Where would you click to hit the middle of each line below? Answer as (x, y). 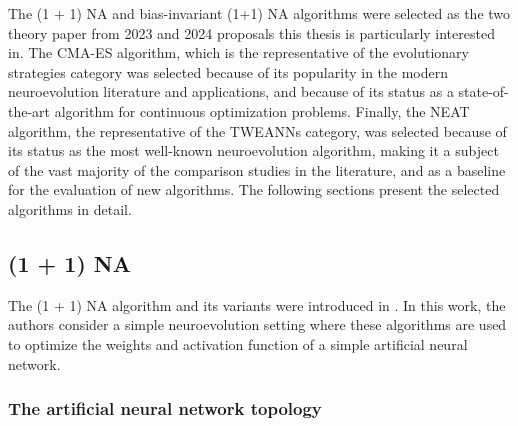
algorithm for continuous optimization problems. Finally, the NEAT (262, 110)
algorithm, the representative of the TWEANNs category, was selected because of (257, 130)
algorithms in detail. (70, 208)
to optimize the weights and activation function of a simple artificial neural (238, 343)
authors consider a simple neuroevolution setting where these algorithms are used (257, 324)
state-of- (483, 91)
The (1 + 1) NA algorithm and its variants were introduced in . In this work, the (257, 304)
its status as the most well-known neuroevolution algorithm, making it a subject (253, 150)
